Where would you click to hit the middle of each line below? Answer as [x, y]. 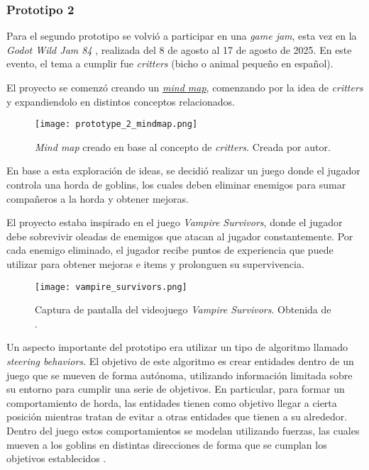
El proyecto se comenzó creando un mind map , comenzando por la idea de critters [185, 87]
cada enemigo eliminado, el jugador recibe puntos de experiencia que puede [170, 250]
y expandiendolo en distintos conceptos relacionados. [121, 101]
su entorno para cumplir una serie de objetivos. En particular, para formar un [176, 389]
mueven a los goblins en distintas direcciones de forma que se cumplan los [167, 444]
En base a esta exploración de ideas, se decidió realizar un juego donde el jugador [183, 170]
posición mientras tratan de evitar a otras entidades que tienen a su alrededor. [177, 416]
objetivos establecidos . [56, 458]
